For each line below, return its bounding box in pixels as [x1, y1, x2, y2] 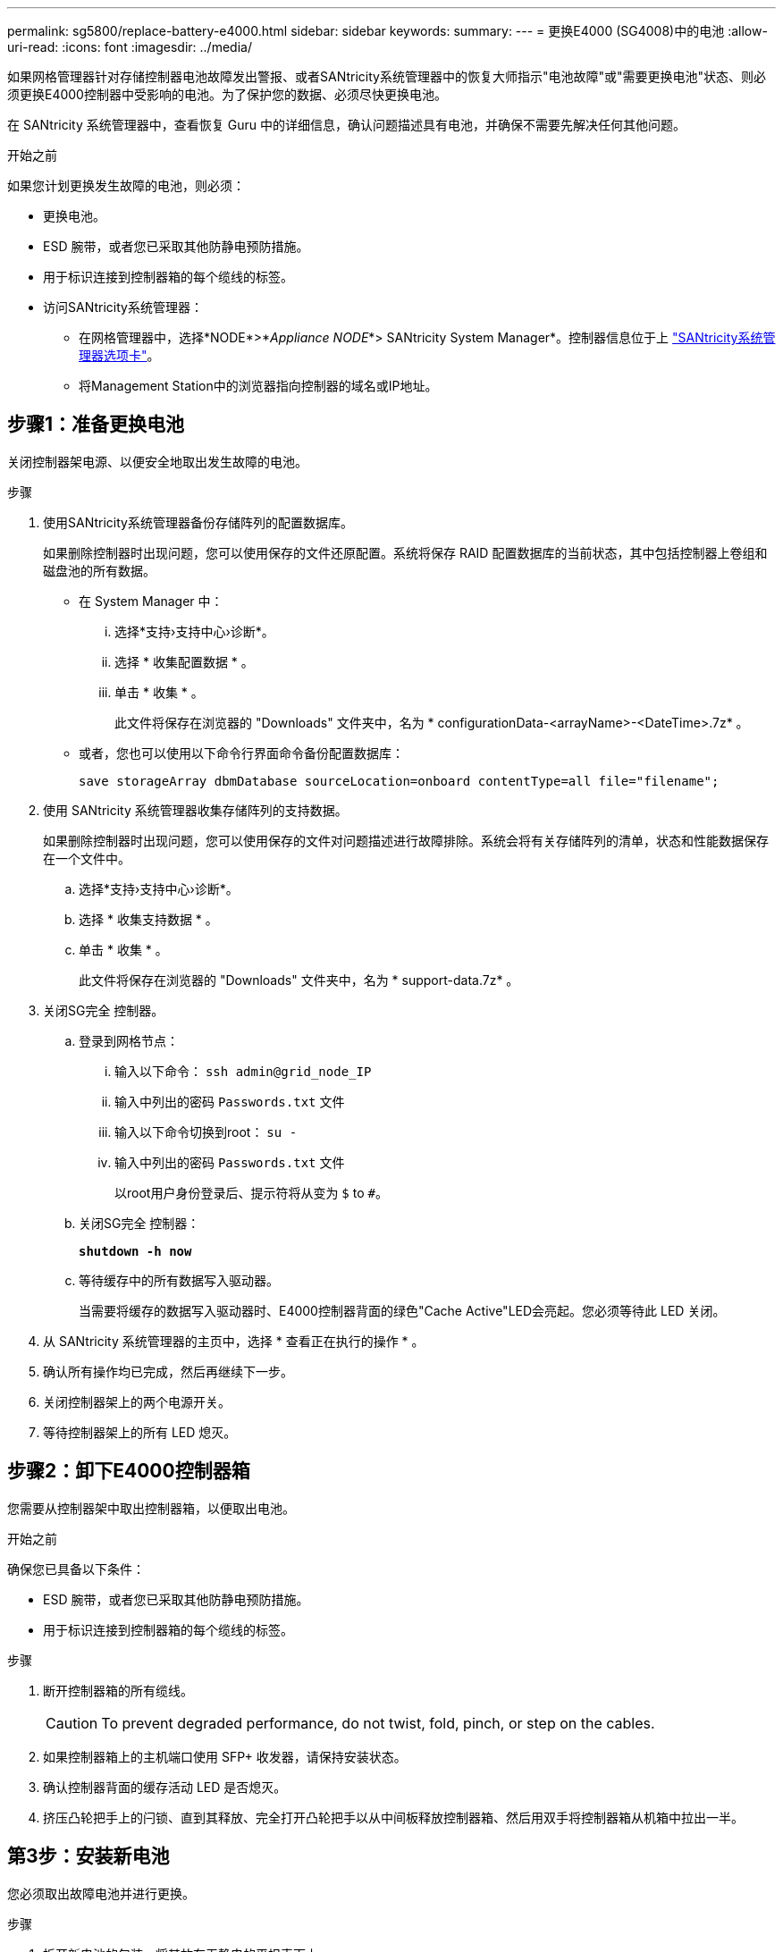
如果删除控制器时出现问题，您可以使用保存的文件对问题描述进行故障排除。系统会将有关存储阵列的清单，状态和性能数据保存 [43, 832, 769, 848]
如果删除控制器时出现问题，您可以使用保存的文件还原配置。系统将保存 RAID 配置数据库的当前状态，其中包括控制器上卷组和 [43, 544, 768, 560]
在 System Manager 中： [79, 593, 223, 609]
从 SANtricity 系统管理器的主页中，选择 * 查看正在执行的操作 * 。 [43, 1333, 425, 1349]
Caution [46, 1713, 98, 1732]
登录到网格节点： [79, 1032, 179, 1048]
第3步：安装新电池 [7, 1845, 170, 1868]
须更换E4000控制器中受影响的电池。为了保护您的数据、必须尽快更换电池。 [7, 87, 447, 102]
